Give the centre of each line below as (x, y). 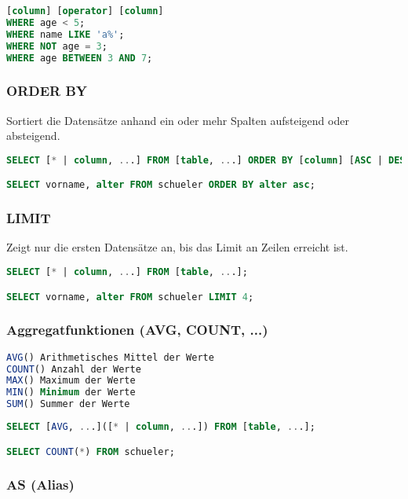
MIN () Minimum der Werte (71, 393)
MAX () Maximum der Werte (71, 381)
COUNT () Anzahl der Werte (74, 369)
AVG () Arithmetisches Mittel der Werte (110, 357)
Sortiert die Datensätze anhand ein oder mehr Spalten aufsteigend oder (178, 120)
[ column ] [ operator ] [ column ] (85, 11)
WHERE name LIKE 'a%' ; (66, 34)
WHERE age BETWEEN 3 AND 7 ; (80, 58)
